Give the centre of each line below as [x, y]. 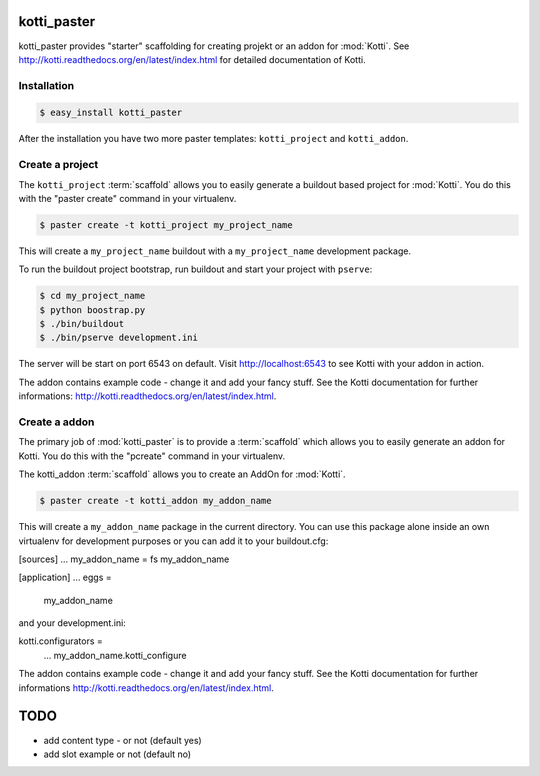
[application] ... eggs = [65, 577]
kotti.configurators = [61, 641]
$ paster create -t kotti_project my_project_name [166, 224]
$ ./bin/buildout [82, 324]
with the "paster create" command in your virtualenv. [127, 198]
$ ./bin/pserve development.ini [119, 338]
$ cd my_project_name [92, 296]
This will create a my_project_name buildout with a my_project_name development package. [215, 251]
